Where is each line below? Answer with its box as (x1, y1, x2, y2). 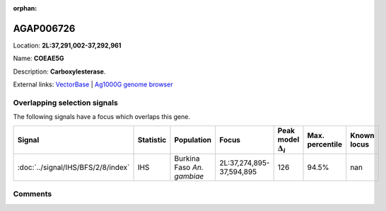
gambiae (174, 171, 204, 181)
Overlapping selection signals (13, 98, 118, 108)
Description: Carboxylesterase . (13, 67, 106, 76)
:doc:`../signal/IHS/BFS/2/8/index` (17, 163, 130, 172)
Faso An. (174, 163, 204, 172)
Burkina (174, 154, 200, 163)
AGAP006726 (13, 22, 76, 35)
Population (174, 135, 212, 144)
